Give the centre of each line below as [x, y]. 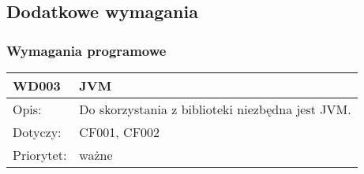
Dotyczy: [37, 132]
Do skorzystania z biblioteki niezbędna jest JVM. [215, 109]
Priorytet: [40, 155]
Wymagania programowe [86, 50]
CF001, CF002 [120, 132]
